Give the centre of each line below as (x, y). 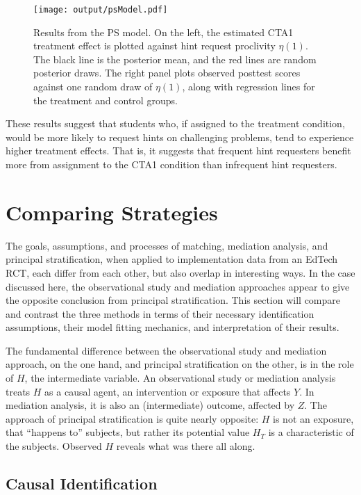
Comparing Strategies (112, 212)
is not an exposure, (313, 418)
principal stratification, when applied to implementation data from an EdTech (172, 259)
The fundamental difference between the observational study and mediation (166, 350)
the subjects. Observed (54, 446)
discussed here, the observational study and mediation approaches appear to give (178, 286)
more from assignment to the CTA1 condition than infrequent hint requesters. (171, 164)
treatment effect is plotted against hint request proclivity (154, 46)
